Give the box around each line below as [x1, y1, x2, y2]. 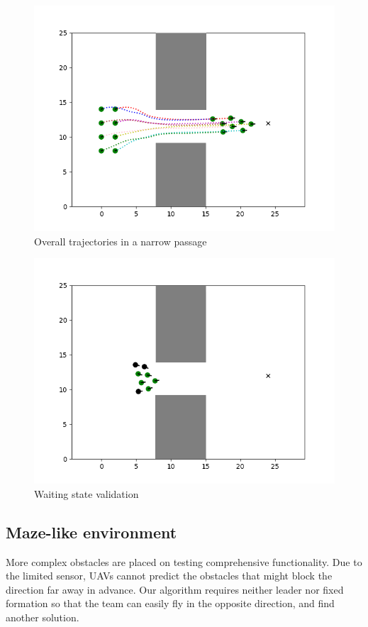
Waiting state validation [34, 486, 139, 501]
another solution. [6, 609, 79, 624]
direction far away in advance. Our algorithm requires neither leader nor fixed [6, 582, 344, 597]
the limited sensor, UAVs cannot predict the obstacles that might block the [6, 568, 333, 583]
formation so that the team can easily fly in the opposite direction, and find [6, 596, 335, 611]
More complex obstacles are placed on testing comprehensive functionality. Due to [6, 554, 362, 569]
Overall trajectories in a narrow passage [34, 233, 207, 248]
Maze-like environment [6, 521, 177, 543]
